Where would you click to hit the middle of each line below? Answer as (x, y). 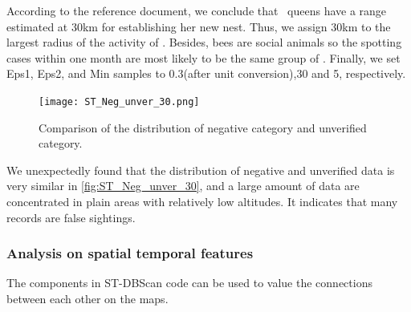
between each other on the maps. (87, 298)
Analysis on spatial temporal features (130, 253)
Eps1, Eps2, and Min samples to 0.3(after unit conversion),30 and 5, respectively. (206, 73)
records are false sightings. (71, 217)
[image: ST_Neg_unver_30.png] (119, 101)
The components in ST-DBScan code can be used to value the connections (189, 283)
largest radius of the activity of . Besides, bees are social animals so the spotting (204, 42)
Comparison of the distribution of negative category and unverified (203, 127)
